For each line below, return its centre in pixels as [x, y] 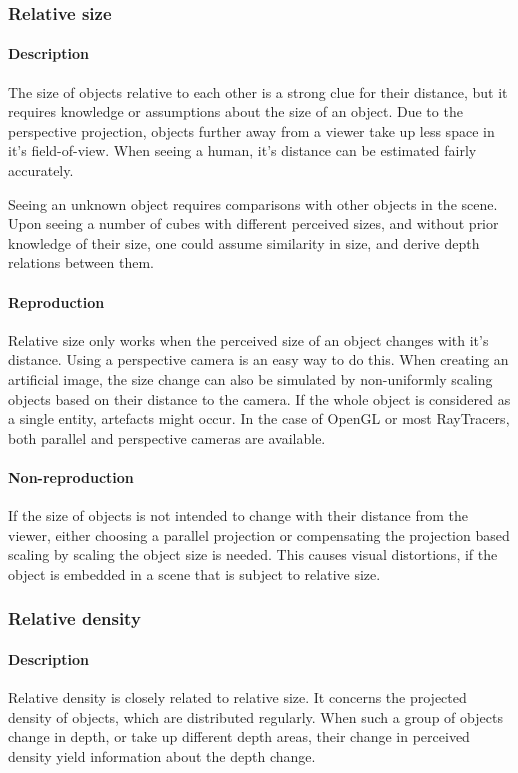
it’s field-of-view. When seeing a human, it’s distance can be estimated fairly [242, 150]
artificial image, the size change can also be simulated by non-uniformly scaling [250, 378]
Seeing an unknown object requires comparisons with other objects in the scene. [253, 203]
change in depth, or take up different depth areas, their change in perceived [239, 736]
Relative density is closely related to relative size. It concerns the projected [237, 697]
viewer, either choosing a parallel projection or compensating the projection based [259, 534]
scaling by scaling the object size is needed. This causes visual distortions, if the [253, 554]
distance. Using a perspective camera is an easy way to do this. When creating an [258, 359]
